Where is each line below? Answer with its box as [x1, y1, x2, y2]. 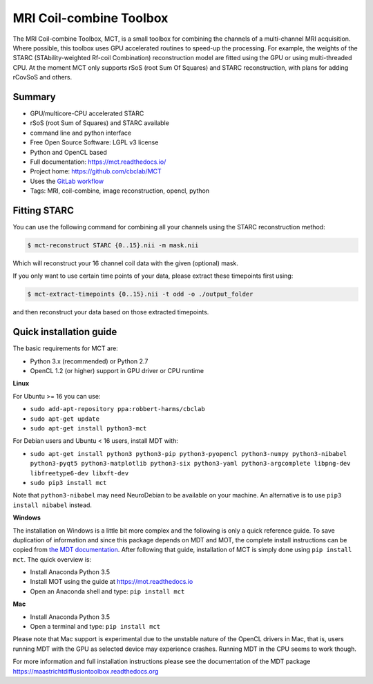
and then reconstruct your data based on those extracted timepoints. [12, 308, 209, 316]
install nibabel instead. [12, 501, 93, 509]
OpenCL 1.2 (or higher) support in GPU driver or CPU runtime [30, 367, 204, 375]
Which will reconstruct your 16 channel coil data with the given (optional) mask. [12, 259, 238, 267]
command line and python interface [30, 129, 131, 137]
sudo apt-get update [30, 415, 100, 423]
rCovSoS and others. [12, 73, 73, 82]
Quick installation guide [12, 326, 117, 338]
